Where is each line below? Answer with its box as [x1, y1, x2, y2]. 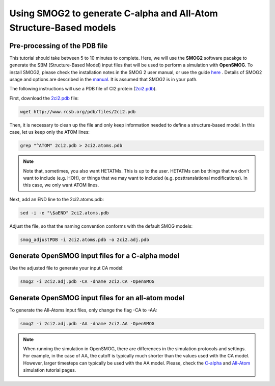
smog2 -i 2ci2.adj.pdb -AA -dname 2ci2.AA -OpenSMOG [20, 321, 155, 326]
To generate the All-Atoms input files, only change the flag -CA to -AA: [9, 307, 158, 313]
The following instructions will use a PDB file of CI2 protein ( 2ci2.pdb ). [9, 86, 157, 92]
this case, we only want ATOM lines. [23, 182, 99, 188]
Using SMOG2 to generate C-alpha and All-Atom [9, 8, 218, 19]
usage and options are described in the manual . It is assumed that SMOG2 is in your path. [9, 77, 198, 83]
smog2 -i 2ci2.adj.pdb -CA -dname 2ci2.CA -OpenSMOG [20, 279, 155, 284]
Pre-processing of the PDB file [9, 41, 108, 50]
